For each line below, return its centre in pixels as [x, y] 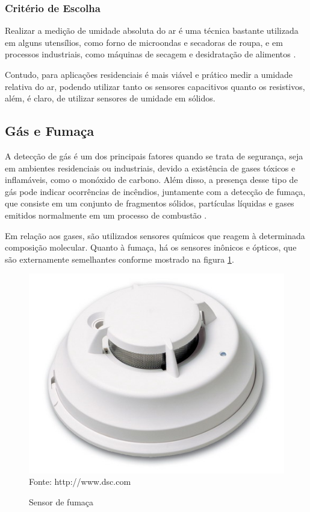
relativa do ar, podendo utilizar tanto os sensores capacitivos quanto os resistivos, [155, 86]
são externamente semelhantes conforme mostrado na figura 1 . [119, 259]
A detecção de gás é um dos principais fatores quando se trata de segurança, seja [154, 155]
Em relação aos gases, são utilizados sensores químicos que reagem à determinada [155, 235]
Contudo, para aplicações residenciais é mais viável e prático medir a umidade [149, 74]
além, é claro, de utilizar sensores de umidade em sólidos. [110, 98]
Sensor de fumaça [61, 501]
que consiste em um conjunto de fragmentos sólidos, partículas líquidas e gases [150, 203]
